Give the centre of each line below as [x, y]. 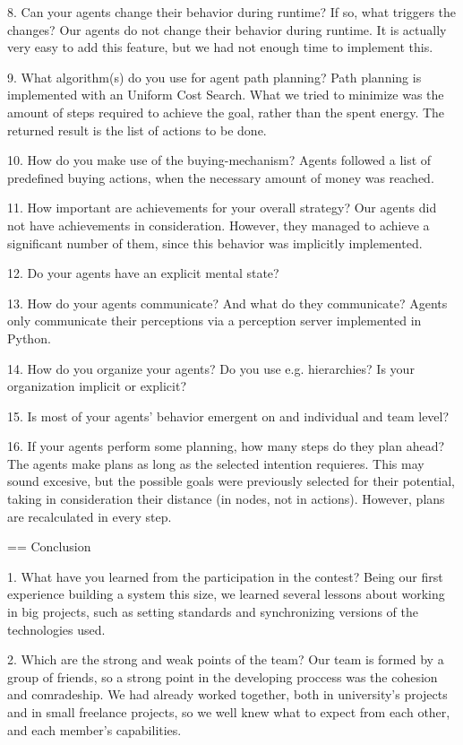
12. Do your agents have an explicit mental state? [143, 273]
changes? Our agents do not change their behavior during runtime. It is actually [227, 29]
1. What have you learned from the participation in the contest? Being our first [225, 576]
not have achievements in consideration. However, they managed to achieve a [219, 225]
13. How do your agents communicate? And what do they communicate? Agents [227, 303]
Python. [29, 338]
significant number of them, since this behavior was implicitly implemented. [215, 243]
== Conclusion [49, 546]
